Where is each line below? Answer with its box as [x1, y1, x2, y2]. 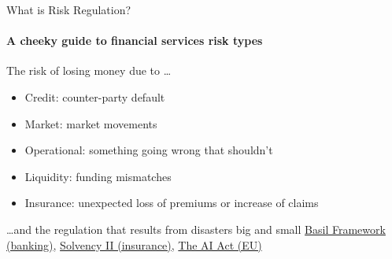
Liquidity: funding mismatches [24, 168, 172, 184]
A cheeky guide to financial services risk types [6, 32, 263, 49]
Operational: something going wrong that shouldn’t [24, 142, 273, 158]
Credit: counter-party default [24, 88, 165, 105]
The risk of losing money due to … [6, 62, 172, 79]
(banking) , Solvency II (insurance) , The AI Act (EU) [6, 236, 262, 253]
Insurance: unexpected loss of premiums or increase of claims [24, 194, 319, 211]
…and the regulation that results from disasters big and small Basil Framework [6, 220, 386, 237]
